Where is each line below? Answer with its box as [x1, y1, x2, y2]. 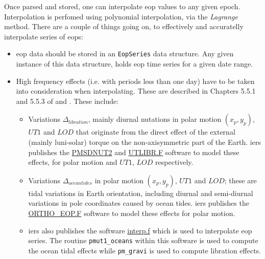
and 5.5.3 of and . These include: [16, 95, 119, 106]
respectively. [155, 157, 194, 167]
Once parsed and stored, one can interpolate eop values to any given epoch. [4, 1, 240, 11]
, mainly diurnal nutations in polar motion [88, 114, 222, 124]
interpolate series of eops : [4, 31, 83, 41]
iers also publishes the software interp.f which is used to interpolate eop [28, 225, 252, 235]
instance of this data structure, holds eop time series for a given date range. [16, 58, 253, 69]
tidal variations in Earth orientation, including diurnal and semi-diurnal [28, 187, 253, 198]
